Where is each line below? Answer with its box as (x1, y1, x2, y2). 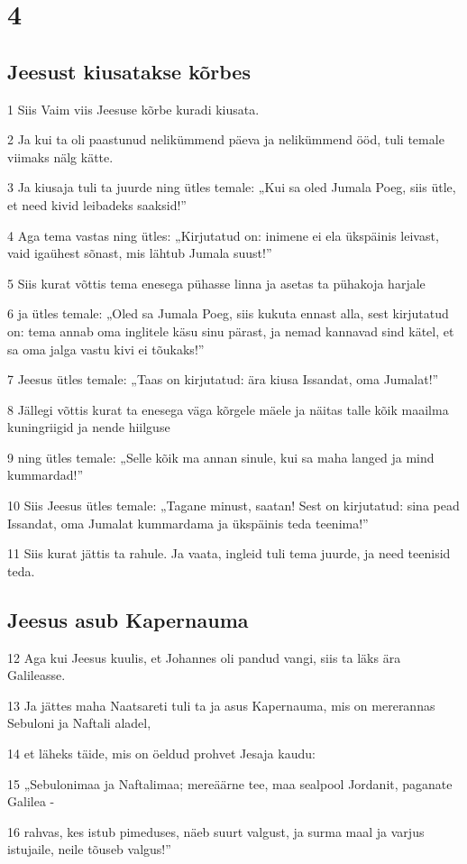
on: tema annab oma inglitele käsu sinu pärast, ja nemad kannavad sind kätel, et (7, 321, 454, 340)
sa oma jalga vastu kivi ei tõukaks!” (7, 339, 205, 358)
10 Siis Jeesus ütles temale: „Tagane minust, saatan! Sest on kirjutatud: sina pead (7, 496, 460, 515)
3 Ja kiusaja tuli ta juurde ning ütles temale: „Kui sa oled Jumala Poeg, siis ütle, (7, 178, 456, 197)
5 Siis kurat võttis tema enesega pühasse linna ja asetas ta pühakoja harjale (7, 273, 426, 292)
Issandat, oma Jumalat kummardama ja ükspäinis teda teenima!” (7, 513, 369, 532)
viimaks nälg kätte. (7, 147, 114, 166)
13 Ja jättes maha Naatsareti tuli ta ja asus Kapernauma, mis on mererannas (7, 695, 435, 714)
